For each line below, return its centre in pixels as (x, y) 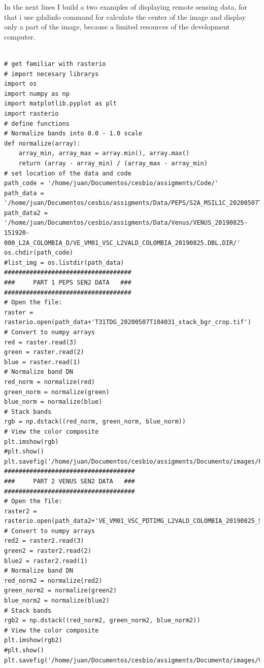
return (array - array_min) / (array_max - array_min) (113, 163)
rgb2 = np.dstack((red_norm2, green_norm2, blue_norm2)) (102, 621)
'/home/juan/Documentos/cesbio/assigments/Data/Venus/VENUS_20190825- (126, 223)
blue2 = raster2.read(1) (46, 561)
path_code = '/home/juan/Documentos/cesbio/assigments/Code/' (111, 183)
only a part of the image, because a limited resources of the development (117, 27)
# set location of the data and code (68, 173)
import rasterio (31, 113)
